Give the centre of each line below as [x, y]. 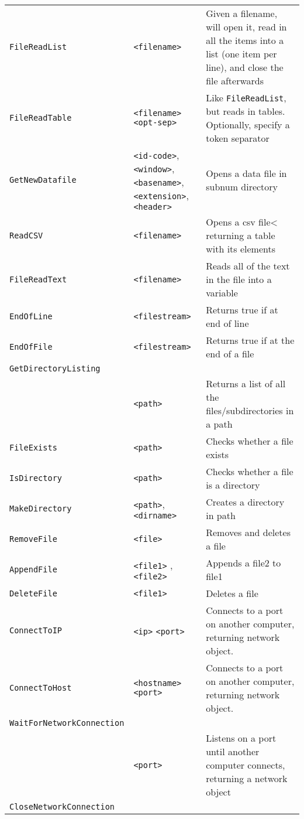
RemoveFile [33, 539]
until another [233, 751]
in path [221, 515]
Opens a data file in [246, 173]
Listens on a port [241, 738]
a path [219, 424]
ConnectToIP [36, 630]
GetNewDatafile [43, 180]
